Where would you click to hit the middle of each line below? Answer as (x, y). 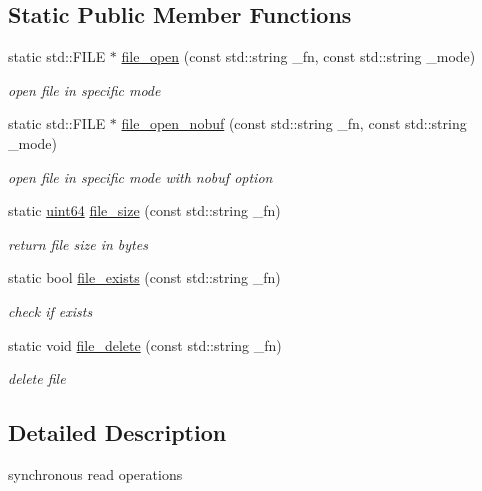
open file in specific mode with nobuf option (140, 176)
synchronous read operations (95, 473)
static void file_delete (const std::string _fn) (145, 344)
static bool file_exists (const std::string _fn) (144, 277)
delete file (37, 378)
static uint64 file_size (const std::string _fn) (144, 210)
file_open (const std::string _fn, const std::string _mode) (298, 56)
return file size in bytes (78, 243)
